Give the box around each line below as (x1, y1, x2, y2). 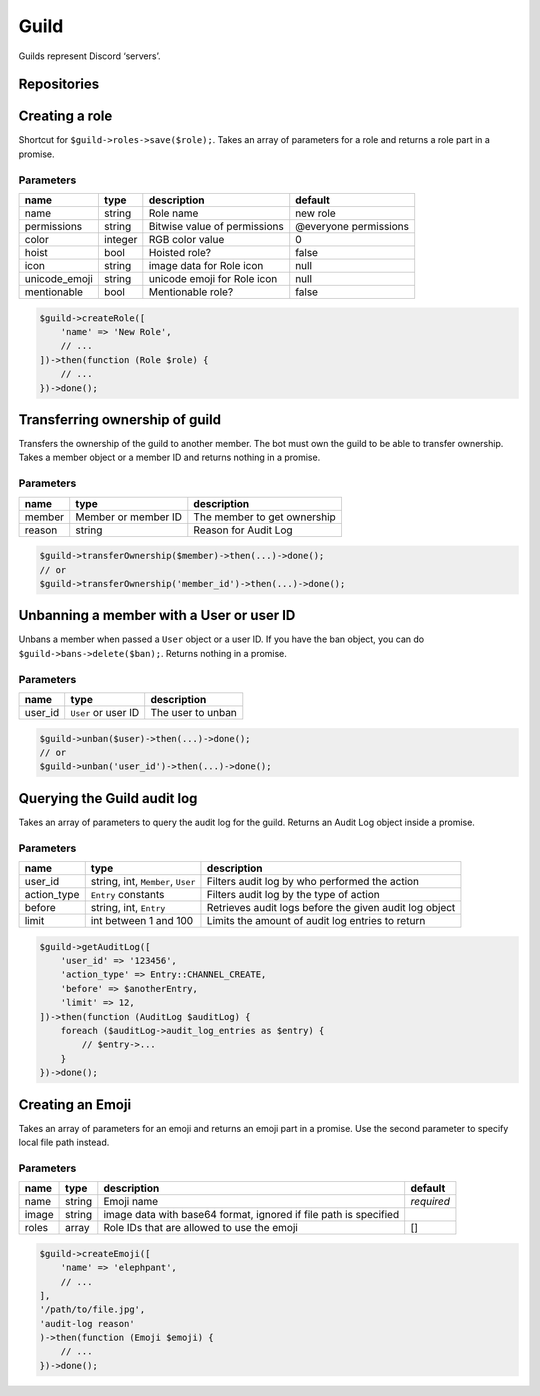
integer (103, 233, 138, 246)
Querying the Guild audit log (18, 790, 198, 807)
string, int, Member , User (90, 875, 196, 888)
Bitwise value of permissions (148, 220, 284, 233)
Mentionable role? (148, 285, 234, 299)
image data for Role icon (148, 259, 264, 272)
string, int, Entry (90, 901, 166, 914)
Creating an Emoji (18, 1096, 132, 1113)
